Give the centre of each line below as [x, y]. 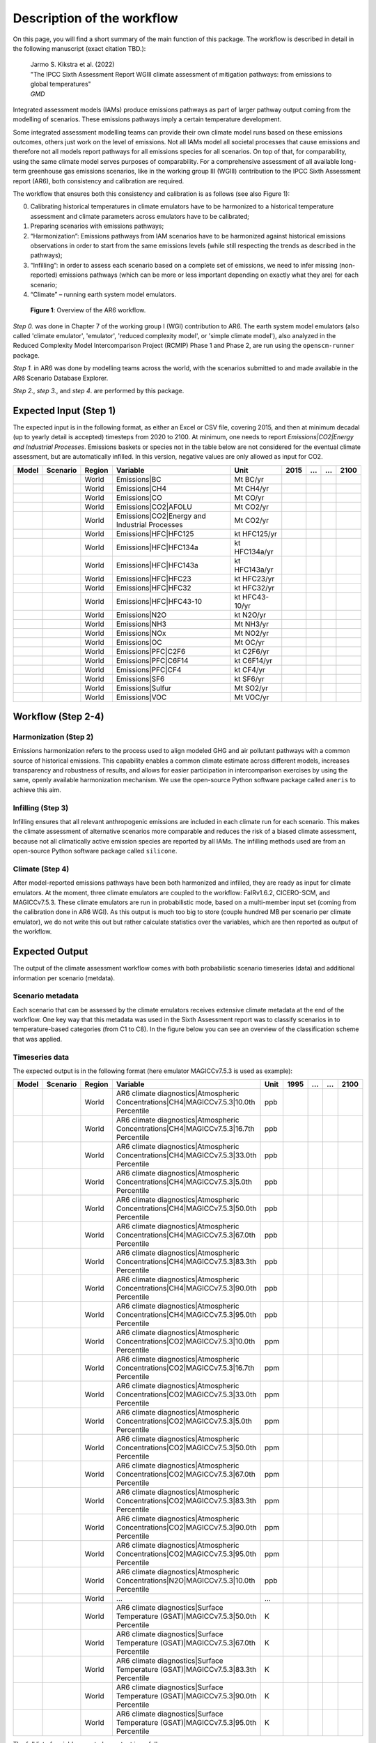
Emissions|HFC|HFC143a [157, 565]
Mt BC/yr [249, 479]
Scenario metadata [46, 996]
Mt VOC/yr [252, 697]
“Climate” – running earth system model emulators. [103, 294]
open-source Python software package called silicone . [95, 851]
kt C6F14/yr [253, 660]
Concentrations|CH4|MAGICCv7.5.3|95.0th [186, 1315]
